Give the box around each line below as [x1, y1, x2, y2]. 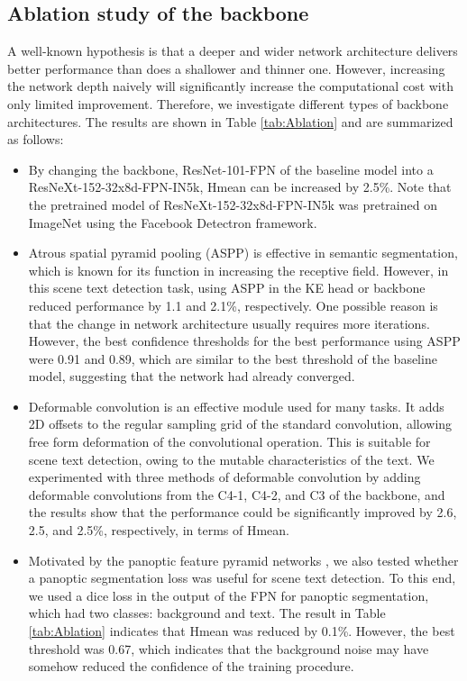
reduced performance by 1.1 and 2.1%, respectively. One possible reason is [28, 295, 438, 314]
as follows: [7, 130, 64, 149]
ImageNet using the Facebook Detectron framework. [28, 213, 317, 232]
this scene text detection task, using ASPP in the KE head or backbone [28, 278, 426, 297]
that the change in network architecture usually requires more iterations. [28, 313, 430, 332]
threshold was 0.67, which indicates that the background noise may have [28, 639, 429, 658]
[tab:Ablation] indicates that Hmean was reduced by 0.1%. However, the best [28, 622, 455, 640]
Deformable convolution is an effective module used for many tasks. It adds [28, 396, 444, 415]
